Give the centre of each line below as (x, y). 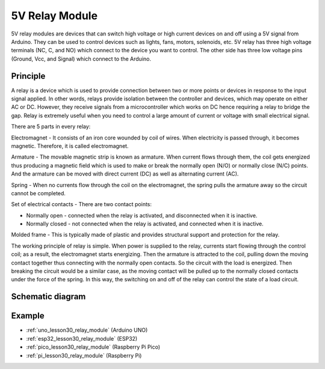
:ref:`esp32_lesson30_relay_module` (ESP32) (82, 338)
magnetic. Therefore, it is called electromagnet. (70, 146)
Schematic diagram (48, 297)
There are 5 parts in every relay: (51, 127)
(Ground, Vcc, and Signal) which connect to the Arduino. (81, 59)
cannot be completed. (39, 193)
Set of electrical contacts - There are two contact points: (82, 204)
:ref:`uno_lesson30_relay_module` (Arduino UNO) (87, 330)
